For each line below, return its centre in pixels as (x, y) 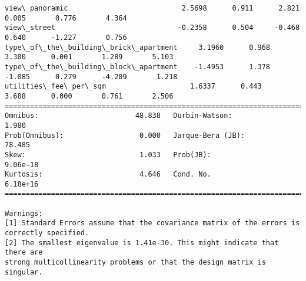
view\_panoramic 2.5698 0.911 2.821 (152, 8)
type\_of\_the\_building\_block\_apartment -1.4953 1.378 (138, 67)
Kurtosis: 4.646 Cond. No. (108, 175)
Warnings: (24, 213)
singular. (24, 272)
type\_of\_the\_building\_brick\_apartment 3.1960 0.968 (138, 47)
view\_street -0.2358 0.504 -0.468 (152, 28)
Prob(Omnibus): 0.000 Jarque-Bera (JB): (125, 135)
